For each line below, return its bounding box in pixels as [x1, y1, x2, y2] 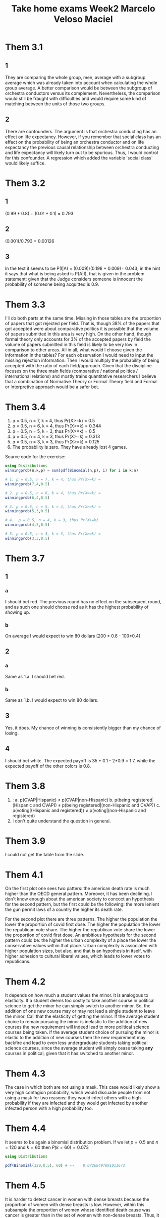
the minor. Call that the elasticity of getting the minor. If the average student [5, 1013, 160, 1019]
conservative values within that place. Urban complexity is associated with [5, 943, 158, 949]
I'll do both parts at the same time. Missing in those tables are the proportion [5, 315, 161, 321]
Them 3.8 [5, 780, 46, 792]
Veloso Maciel [54, 13, 113, 25]
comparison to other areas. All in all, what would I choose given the [5, 347, 142, 353]
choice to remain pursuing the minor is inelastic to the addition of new [5, 1019, 148, 1025]
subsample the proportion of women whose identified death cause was [5, 1207, 151, 1213]
